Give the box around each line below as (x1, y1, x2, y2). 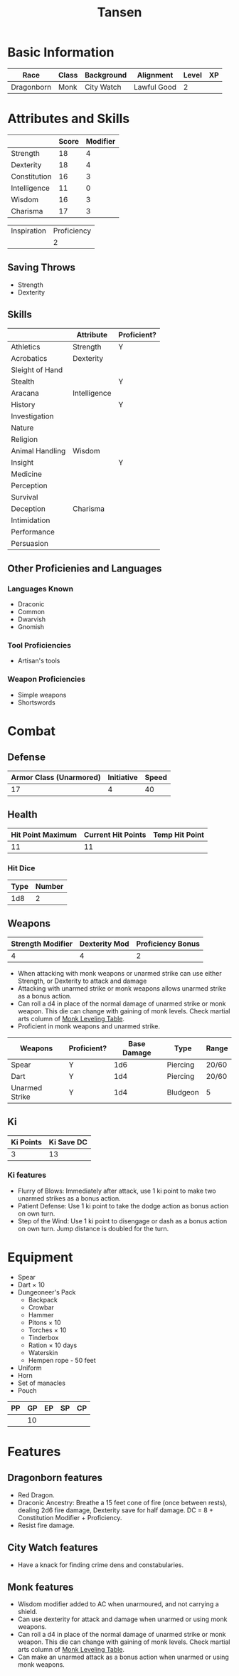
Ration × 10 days (28, 1341, 78, 1349)
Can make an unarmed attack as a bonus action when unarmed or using (17, 1653, 229, 1662)
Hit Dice (7, 863, 36, 873)
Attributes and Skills (7, 111, 130, 127)
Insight (11, 457, 34, 467)
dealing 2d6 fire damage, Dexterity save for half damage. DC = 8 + (17, 1506, 214, 1514)
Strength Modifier (11, 939, 73, 949)
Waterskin (28, 1348, 58, 1356)
